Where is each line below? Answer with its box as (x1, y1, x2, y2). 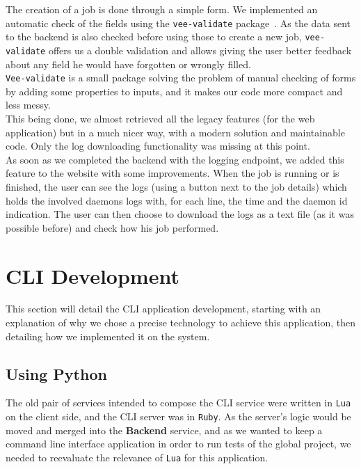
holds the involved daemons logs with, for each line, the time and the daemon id (6, 193, 348, 207)
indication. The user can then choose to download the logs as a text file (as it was (6, 207, 354, 221)
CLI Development (6, 261, 179, 289)
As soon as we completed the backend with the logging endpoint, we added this (6, 152, 344, 166)
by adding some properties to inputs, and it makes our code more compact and (6, 84, 343, 98)
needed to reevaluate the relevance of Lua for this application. (6, 450, 268, 464)
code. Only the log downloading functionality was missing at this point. (6, 138, 310, 153)
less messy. (6, 97, 51, 112)
